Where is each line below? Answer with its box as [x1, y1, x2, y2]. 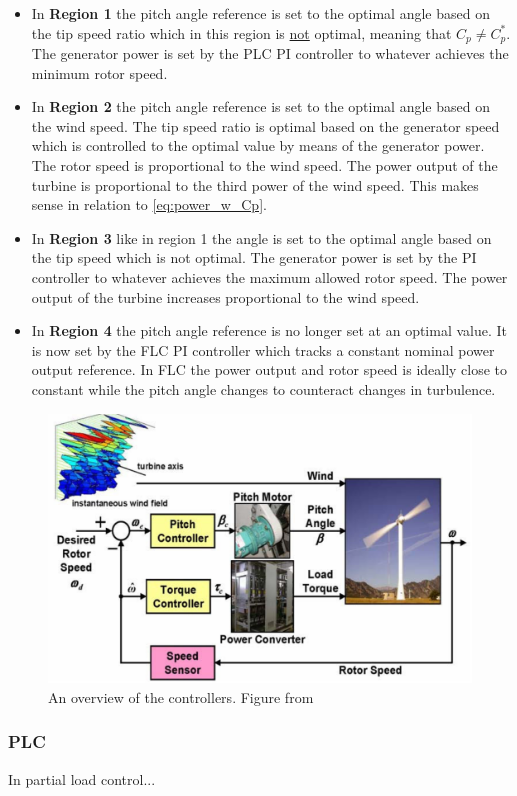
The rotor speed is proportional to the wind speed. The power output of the [31, 155, 498, 176]
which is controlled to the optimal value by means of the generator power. [31, 135, 485, 156]
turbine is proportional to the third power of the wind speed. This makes [31, 174, 479, 195]
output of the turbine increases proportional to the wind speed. [31, 286, 420, 307]
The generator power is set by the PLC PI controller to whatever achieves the [31, 43, 509, 64]
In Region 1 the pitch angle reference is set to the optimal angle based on [31, 3, 490, 23]
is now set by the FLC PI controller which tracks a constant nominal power [31, 339, 495, 360]
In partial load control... [8, 768, 156, 789]
